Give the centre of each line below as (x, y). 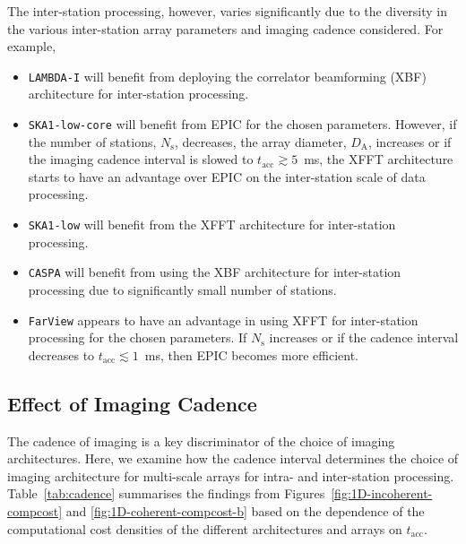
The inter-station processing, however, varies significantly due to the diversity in (228, 11)
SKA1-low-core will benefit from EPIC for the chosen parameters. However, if (242, 124)
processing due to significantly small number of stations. (182, 289)
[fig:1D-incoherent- (382, 493)
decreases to (61, 354)
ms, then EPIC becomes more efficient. (251, 354)
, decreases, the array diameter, (260, 141)
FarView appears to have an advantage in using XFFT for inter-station (223, 319)
